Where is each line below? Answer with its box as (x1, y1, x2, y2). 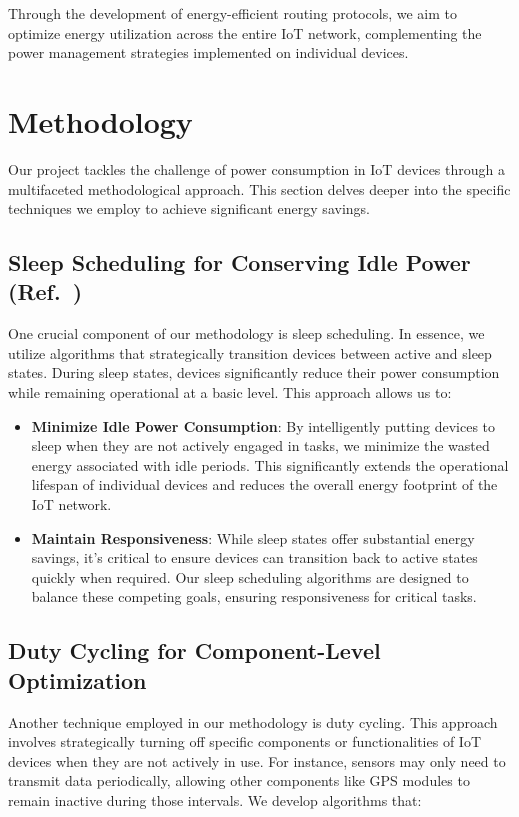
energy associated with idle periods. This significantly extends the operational (31, 454, 509, 475)
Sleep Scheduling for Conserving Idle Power (8, 247, 471, 278)
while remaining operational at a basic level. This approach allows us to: (8, 382, 452, 403)
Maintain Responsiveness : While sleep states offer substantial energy (31, 527, 475, 548)
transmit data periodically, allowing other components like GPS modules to (8, 770, 470, 791)
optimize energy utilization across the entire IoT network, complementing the (8, 22, 482, 43)
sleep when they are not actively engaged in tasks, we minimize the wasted (31, 435, 490, 456)
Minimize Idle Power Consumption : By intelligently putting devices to (31, 415, 496, 436)
